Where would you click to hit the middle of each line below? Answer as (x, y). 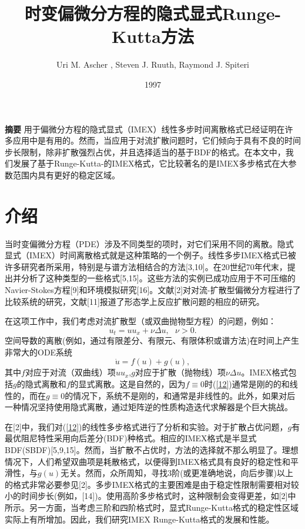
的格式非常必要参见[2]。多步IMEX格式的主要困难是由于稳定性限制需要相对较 (152, 484)
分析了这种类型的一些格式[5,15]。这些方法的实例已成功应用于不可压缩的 (158, 278)
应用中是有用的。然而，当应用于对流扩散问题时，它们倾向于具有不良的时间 (157, 140)
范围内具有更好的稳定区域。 (66, 174)
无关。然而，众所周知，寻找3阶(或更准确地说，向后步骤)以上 (177, 473)
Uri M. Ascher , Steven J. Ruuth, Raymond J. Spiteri (153, 64)
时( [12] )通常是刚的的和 (247, 383)
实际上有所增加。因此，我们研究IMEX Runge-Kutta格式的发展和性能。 (140, 519)
